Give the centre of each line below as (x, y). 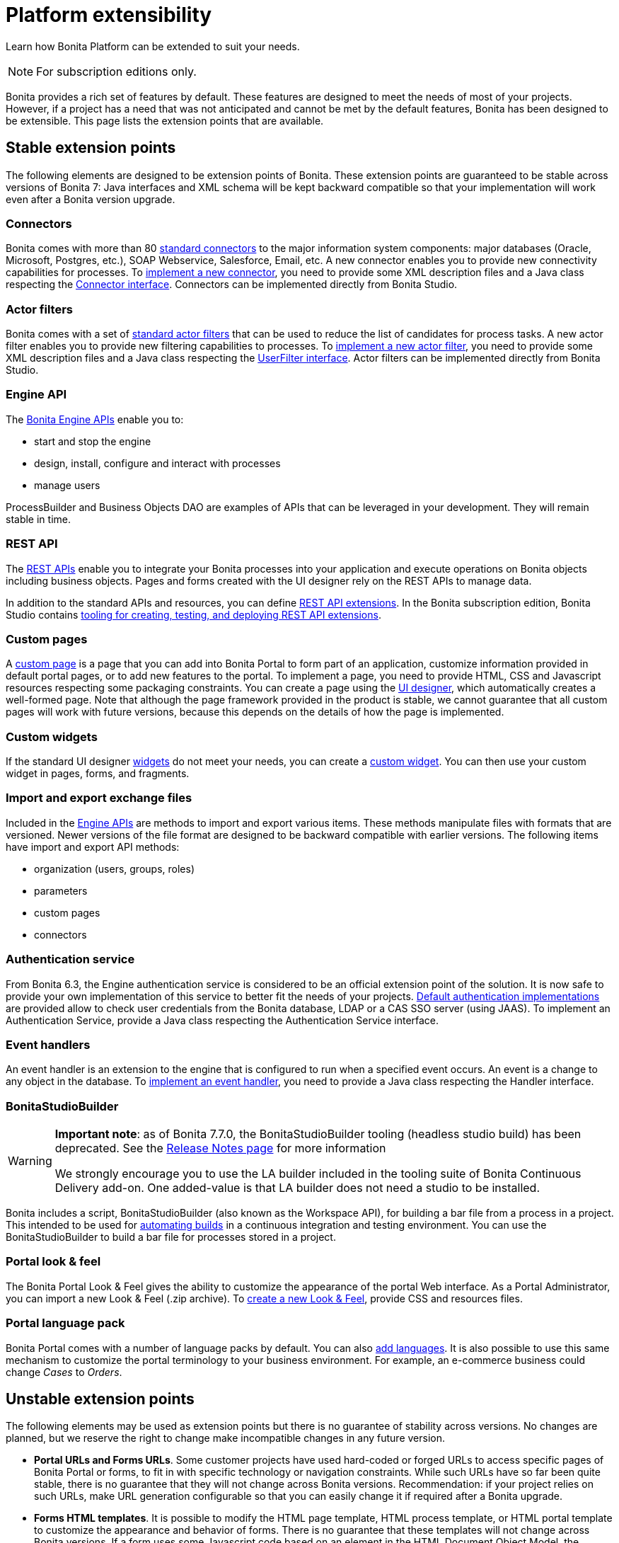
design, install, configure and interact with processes (157, 463)
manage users (67, 485)
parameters (61, 890)
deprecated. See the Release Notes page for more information (220, 1148)
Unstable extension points (100, 1399)
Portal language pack (65, 1323)
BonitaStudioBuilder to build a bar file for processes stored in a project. (171, 1237)
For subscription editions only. (116, 71)
